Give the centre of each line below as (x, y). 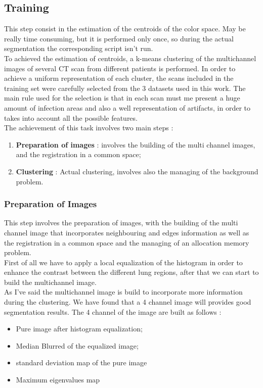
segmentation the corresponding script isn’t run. (79, 48)
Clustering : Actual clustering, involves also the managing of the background (137, 171)
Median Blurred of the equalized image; (77, 345)
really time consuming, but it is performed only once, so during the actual (119, 38)
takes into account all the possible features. (71, 117)
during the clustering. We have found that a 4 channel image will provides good (128, 302)
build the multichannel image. (50, 282)
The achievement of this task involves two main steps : (89, 128)
